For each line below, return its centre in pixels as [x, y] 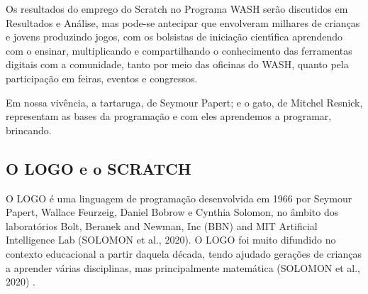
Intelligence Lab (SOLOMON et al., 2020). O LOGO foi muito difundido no [171, 240]
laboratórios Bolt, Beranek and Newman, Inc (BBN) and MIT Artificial [162, 225]
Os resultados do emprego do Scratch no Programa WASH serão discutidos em [177, 9]
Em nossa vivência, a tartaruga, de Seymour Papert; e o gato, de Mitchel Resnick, [184, 102]
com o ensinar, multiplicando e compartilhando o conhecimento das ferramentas [179, 50]
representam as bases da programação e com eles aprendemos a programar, [169, 116]
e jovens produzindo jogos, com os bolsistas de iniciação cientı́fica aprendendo [174, 37]
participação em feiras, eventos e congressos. [102, 78]
